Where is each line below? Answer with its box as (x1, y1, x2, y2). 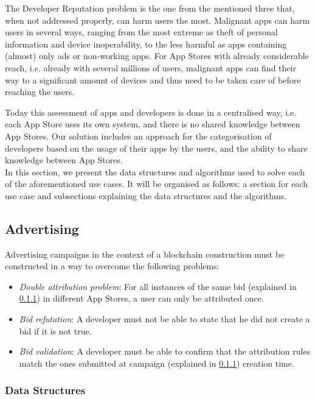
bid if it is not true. (19, 324, 92, 337)
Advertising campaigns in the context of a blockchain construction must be (5, 247, 285, 260)
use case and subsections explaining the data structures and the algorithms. (5, 189, 287, 202)
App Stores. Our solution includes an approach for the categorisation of (5, 129, 272, 142)
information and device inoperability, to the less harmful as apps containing (5, 37, 287, 50)
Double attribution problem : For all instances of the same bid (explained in (19, 280, 297, 292)
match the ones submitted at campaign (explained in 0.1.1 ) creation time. (19, 356, 294, 369)
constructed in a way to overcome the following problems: (5, 260, 220, 272)
